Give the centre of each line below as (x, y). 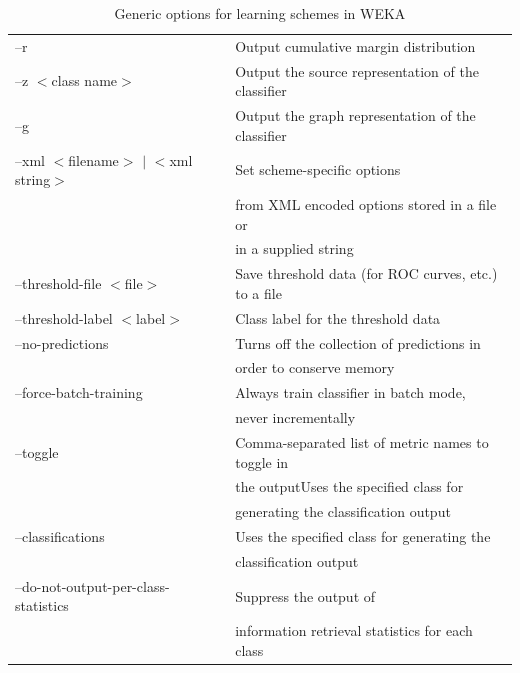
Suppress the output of (305, 595)
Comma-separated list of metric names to (362, 441)
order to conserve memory (315, 367)
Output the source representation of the (357, 70)
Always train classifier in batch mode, (350, 392)
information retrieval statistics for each (354, 630)
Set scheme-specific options (318, 169)
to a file (258, 292)
